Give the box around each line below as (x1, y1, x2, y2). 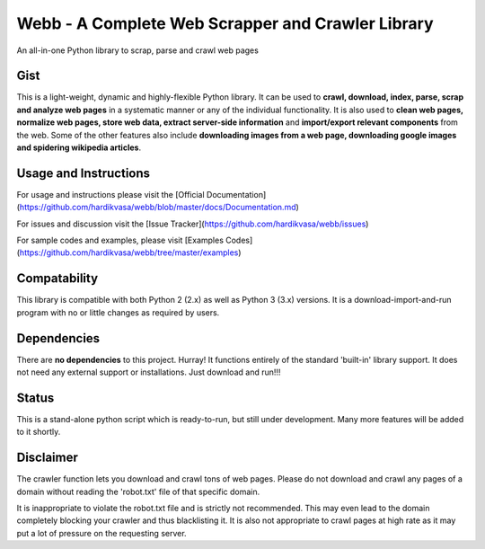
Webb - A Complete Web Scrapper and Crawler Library (16, 13, 434, 33)
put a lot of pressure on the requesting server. (16, 527, 188, 538)
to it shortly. (16, 427, 61, 438)
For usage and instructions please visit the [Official (16, 189, 206, 199)
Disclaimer (16, 450, 78, 465)
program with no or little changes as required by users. (16, 306, 220, 318)
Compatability (16, 270, 99, 287)
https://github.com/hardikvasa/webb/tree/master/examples (19, 247, 239, 258)
